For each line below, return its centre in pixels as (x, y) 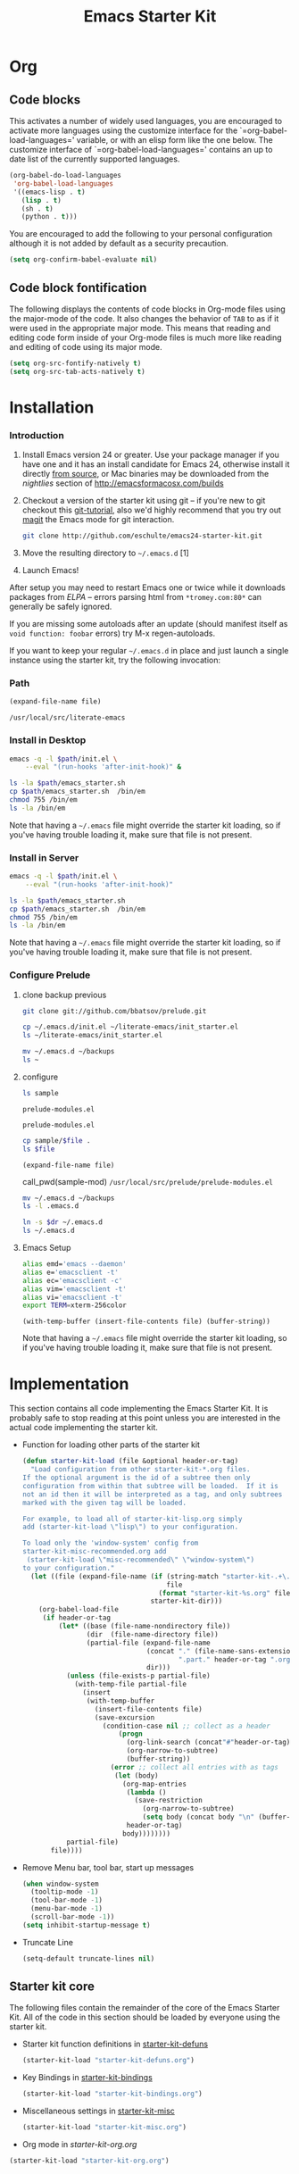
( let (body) (137, 1775)
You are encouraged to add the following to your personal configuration (141, 234)
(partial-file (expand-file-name (149, 1643)
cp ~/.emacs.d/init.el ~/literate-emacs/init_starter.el (130, 1027)
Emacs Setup (46, 1248)
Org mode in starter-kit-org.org (79, 2145)
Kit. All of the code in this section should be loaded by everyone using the (145, 2017)
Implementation (69, 1383)
